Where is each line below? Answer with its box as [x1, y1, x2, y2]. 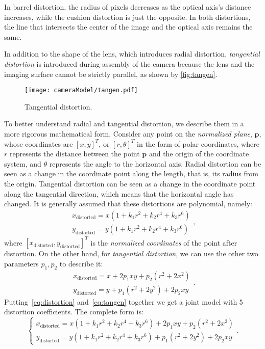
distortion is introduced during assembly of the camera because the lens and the [4, 58, 255, 69]
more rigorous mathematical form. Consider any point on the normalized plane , [4, 128, 252, 139]
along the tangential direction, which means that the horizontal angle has [4, 188, 234, 199]
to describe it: [59, 258, 103, 269]
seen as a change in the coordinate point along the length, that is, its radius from [4, 168, 258, 179]
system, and [4, 158, 41, 169]
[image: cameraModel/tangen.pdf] [25, 87, 138, 94]
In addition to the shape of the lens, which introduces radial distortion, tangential [4, 48, 260, 59]
